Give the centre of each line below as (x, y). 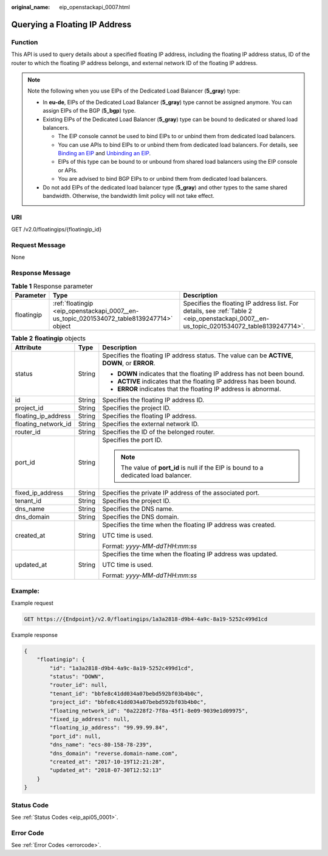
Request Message (39, 245)
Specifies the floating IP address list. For (241, 303)
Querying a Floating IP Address (71, 24)
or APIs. (68, 170)
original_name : (31, 7)
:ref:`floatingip (73, 303)
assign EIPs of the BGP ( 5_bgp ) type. (89, 111)
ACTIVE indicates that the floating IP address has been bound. (207, 382)
